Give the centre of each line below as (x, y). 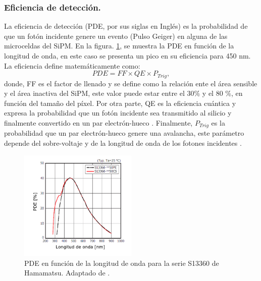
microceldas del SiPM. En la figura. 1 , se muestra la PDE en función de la (119, 46)
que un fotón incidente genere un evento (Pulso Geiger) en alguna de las (116, 36)
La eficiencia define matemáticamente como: (72, 65)
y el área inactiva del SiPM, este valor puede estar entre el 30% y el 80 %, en (123, 93)
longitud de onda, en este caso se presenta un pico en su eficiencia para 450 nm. (127, 55)
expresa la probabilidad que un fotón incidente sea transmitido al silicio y (118, 113)
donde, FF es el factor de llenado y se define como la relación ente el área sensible (131, 83)
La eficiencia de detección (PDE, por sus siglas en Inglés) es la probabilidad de (126, 26)
